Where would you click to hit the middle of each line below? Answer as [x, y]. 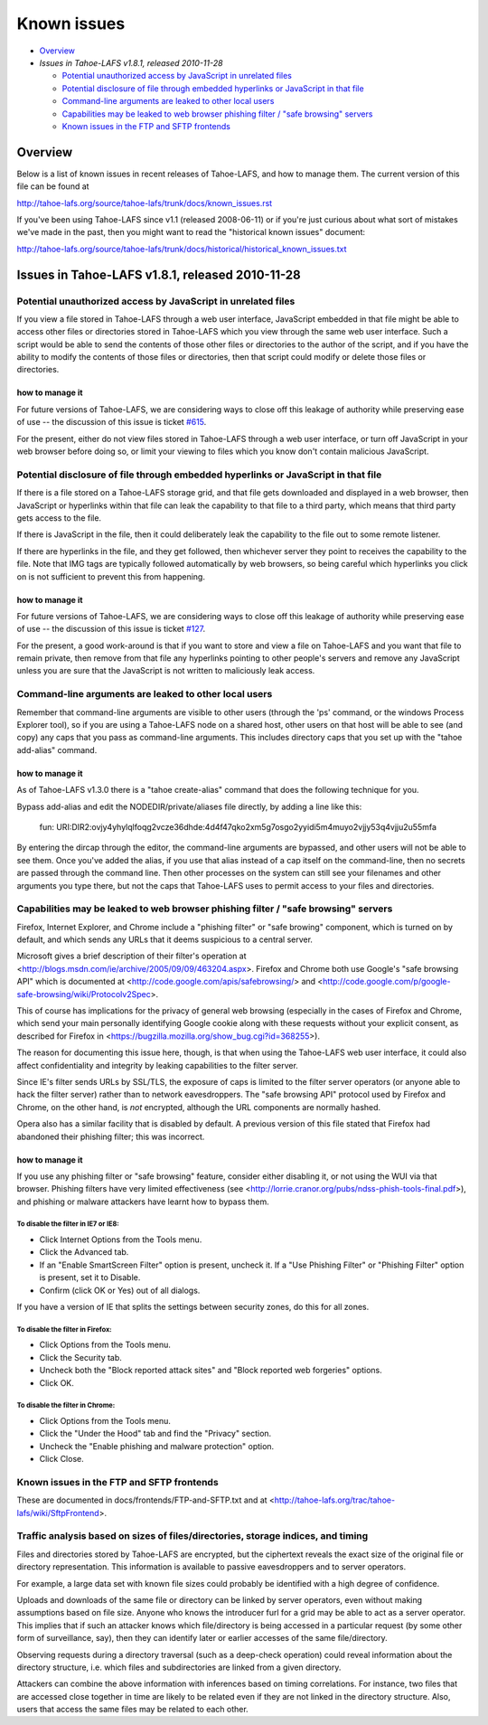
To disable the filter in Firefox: [64, 1329]
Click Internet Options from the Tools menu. [121, 1240]
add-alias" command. [57, 749]
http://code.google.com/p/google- [386, 982]
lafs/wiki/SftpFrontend [58, 1513]
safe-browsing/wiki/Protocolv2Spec [84, 994]
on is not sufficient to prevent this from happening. [111, 576]
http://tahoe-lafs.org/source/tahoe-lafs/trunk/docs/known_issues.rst [145, 203]
